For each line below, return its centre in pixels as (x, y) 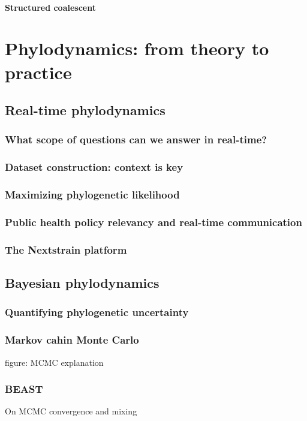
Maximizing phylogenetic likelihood (92, 195)
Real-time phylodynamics (85, 110)
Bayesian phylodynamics (82, 283)
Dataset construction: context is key (94, 167)
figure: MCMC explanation (54, 362)
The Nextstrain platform (66, 249)
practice (38, 72)
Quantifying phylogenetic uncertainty (97, 312)
